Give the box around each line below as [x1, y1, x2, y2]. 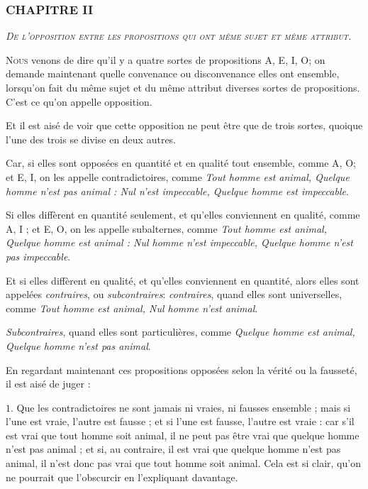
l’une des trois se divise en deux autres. [6, 131, 177, 146]
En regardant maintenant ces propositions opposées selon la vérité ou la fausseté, [6, 362, 357, 377]
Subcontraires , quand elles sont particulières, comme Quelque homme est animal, [6, 324, 355, 339]
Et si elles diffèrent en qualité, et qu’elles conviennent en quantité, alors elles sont [6, 273, 359, 287]
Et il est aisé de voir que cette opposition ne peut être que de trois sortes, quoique [6, 118, 363, 133]
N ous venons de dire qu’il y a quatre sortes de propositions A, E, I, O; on [6, 52, 325, 67]
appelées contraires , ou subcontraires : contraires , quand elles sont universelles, [6, 287, 342, 302]
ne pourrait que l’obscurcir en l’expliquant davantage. [6, 469, 238, 484]
